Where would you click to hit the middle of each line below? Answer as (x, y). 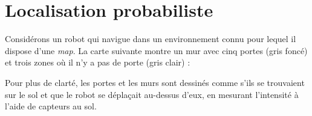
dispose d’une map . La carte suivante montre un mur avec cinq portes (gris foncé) (156, 50)
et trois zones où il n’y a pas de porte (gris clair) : (98, 62)
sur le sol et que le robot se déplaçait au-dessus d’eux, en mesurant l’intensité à (152, 94)
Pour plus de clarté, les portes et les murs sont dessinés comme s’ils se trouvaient (155, 82)
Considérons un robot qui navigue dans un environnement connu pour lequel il (151, 39)
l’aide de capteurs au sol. (51, 106)
